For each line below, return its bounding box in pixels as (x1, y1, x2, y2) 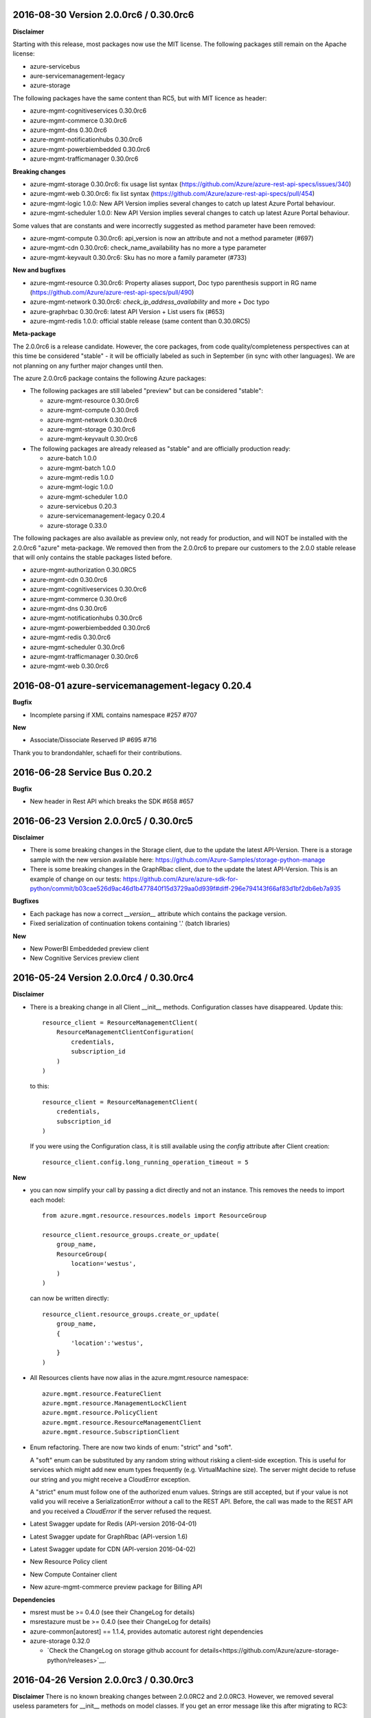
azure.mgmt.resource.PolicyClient (42, 1409, 158, 1417)
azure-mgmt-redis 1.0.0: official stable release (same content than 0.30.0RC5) (30, 317, 251, 326)
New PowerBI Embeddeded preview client (30, 944, 149, 952)
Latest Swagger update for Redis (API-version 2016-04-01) (30, 1519, 197, 1528)
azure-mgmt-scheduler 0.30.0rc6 (30, 643, 125, 651)
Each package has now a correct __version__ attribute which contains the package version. (30, 909, 287, 917)
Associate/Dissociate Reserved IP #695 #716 (30, 736, 157, 744)
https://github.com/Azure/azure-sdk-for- (122, 875, 238, 883)
